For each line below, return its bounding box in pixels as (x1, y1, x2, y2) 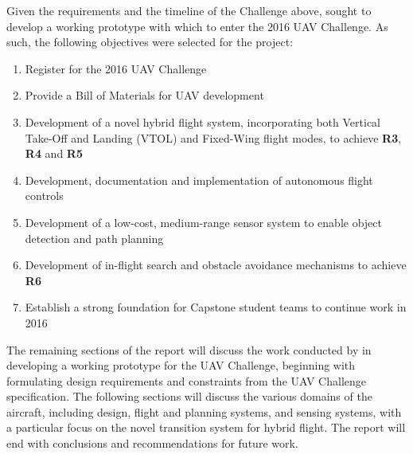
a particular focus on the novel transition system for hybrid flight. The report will (6, 419, 406, 436)
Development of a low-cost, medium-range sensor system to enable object (25, 213, 382, 230)
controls (25, 187, 64, 204)
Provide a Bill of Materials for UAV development (25, 87, 264, 104)
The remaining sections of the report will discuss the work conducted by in (6, 341, 372, 358)
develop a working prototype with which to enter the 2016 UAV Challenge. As (6, 18, 388, 34)
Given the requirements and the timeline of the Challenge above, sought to (6, 2, 372, 18)
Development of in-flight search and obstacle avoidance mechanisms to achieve (25, 256, 407, 273)
